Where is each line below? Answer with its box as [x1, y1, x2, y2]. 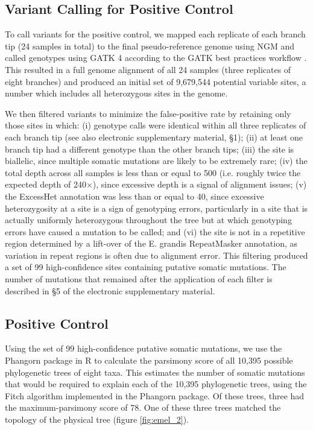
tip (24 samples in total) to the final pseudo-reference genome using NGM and [5, 39, 294, 52]
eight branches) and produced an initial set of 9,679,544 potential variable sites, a [5, 75, 306, 87]
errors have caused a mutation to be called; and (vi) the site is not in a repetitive [5, 225, 305, 238]
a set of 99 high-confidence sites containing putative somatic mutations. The [5, 261, 286, 273]
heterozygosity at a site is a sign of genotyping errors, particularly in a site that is [5, 201, 308, 214]
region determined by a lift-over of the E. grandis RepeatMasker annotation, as [5, 237, 298, 250]
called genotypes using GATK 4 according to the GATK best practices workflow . [5, 51, 307, 64]
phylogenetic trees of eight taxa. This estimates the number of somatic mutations [5, 365, 305, 378]
